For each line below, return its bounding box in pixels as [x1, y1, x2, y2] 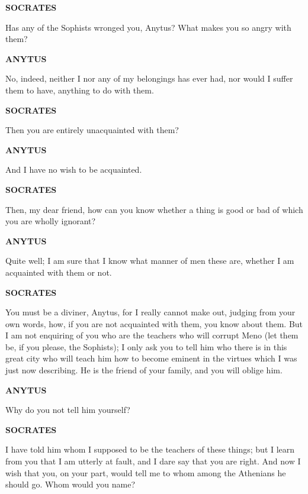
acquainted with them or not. [5, 266, 112, 278]
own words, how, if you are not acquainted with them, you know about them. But [5, 317, 303, 330]
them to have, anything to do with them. [5, 83, 154, 96]
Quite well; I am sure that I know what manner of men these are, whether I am [5, 254, 294, 267]
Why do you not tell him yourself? [5, 403, 130, 416]
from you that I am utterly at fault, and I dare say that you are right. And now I [5, 455, 301, 467]
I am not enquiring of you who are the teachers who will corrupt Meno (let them [5, 329, 299, 341]
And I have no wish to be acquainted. [5, 163, 142, 176]
